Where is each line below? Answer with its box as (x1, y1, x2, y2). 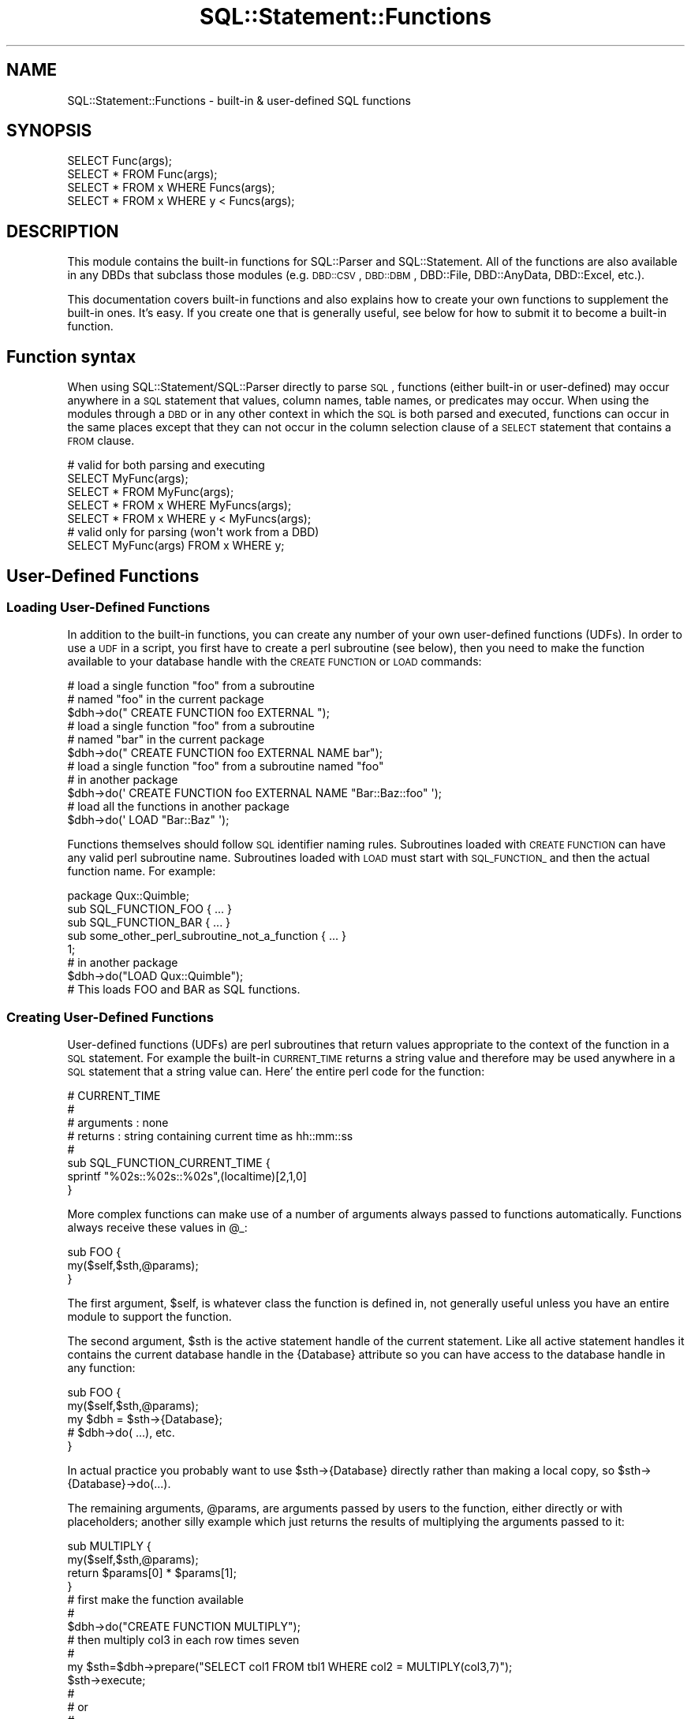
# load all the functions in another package (67, 800, 289, 814)
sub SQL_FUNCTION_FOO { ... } (67, 902, 232, 916)
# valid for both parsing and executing (67, 458, 265, 472)
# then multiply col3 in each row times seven (67, 1633, 300, 1647)
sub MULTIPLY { (67, 1539, 151, 1553)
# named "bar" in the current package (67, 733, 265, 747)
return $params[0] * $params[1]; (67, 1566, 237, 1580)
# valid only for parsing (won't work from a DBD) (67, 525, 319, 539)
